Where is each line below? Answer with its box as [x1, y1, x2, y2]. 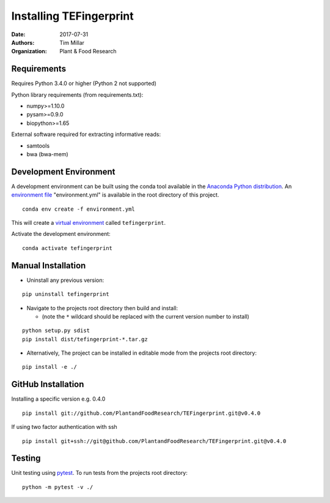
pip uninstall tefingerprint [22, 291, 109, 298]
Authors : [11, 39, 35, 46]
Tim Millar [59, 39, 85, 46]
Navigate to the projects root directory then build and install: [26, 304, 178, 312]
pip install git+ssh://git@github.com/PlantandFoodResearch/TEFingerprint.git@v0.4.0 [22, 437, 287, 444]
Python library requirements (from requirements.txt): [11, 91, 144, 98]
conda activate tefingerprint [22, 244, 113, 251]
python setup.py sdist [22, 327, 90, 334]
